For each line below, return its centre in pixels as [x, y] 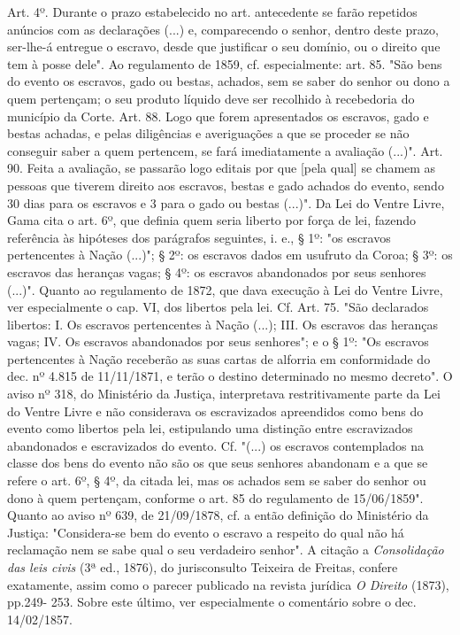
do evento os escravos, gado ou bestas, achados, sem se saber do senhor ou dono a [229, 81]
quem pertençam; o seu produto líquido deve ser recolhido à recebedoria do [211, 98]
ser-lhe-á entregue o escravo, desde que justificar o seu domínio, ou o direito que [224, 46]
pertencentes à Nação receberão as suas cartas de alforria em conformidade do [219, 358]
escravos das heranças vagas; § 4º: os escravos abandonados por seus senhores [217, 271]
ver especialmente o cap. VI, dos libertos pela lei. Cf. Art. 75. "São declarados [218, 307]
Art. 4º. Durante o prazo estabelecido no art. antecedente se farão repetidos [212, 12]
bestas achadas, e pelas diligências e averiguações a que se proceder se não [208, 133]
